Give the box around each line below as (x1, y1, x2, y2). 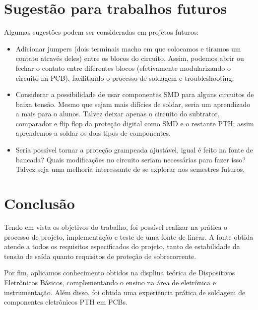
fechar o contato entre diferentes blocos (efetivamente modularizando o (15, 62, 231, 73)
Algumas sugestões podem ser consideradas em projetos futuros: (4, 27, 199, 37)
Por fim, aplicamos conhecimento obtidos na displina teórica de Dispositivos (4, 267, 235, 278)
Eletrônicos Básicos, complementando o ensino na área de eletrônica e (4, 277, 216, 287)
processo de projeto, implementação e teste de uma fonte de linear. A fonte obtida (4, 231, 254, 242)
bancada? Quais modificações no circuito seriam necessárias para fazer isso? (15, 154, 246, 164)
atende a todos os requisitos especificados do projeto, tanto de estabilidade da (4, 241, 240, 252)
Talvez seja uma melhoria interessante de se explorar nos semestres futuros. (15, 164, 245, 174)
